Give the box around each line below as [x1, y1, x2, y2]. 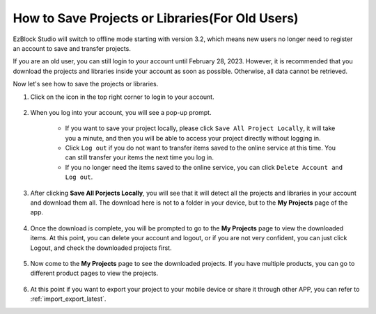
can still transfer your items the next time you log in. [65, 153, 214, 162]
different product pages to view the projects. [30, 269, 159, 278]
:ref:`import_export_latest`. [30, 295, 107, 303]
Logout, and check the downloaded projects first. [30, 244, 172, 252]
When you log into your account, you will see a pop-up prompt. [30, 108, 212, 116]
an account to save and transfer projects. [13, 44, 132, 52]
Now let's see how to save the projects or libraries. [13, 80, 159, 88]
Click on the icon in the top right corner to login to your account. [30, 93, 215, 101]
